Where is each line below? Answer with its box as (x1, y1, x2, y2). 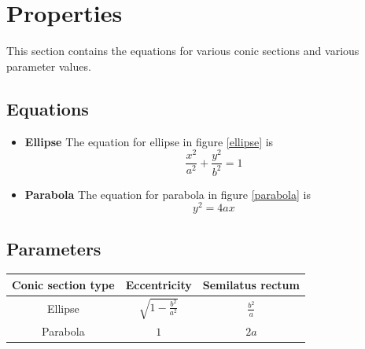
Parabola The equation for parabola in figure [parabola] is (24, 186, 311, 202)
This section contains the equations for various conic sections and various (6, 42, 359, 59)
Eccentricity (125, 276, 192, 292)
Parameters (6, 236, 101, 260)
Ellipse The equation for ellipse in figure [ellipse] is (24, 133, 274, 149)
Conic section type (12, 276, 115, 292)
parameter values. (6, 57, 91, 74)
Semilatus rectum (202, 276, 300, 292)
